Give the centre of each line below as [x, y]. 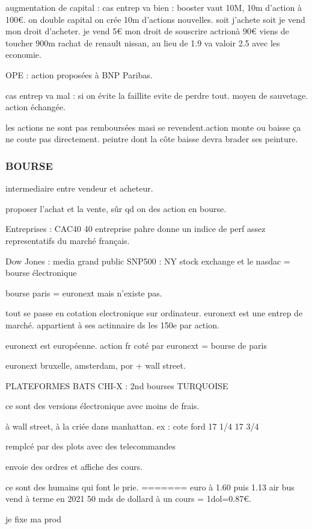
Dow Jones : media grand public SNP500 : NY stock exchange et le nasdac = [148, 261]
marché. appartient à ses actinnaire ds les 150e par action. [112, 324]
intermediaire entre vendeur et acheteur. [79, 188]
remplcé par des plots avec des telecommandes [91, 446]
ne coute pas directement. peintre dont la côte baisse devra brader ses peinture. [152, 139]
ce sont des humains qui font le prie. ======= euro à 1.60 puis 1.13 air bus [150, 487]
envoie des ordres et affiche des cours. [74, 467]
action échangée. [35, 107]
